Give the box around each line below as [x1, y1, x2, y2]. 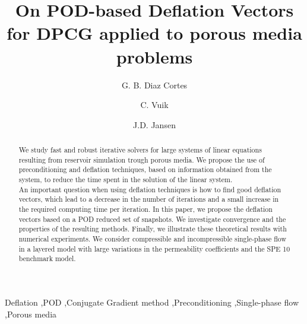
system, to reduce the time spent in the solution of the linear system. [18, 174, 233, 185]
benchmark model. [18, 253, 76, 263]
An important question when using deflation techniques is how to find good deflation [18, 184, 281, 194]
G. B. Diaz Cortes [121, 78, 188, 91]
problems [116, 44, 193, 68]
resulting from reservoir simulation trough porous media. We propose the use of [18, 154, 265, 164]
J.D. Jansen [133, 118, 176, 131]
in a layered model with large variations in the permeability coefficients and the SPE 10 [18, 243, 290, 253]
